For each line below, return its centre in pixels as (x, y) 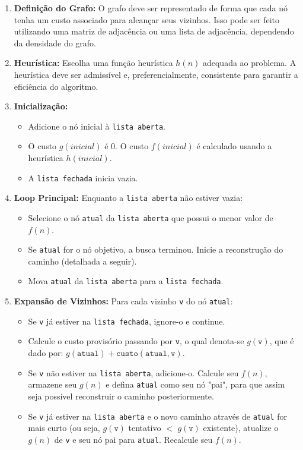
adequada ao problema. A (249, 63)
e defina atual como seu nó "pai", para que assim (195, 384)
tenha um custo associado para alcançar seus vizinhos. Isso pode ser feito (147, 19)
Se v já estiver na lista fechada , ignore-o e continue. (127, 321)
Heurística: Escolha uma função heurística (93, 63)
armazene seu (52, 384)
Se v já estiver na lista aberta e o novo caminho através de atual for (157, 416)
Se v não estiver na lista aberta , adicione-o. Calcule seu (133, 372)
